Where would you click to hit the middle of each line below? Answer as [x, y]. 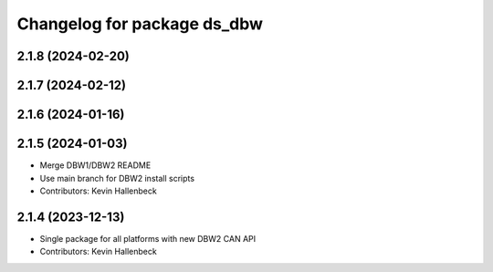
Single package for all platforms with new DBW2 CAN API [147, 238]
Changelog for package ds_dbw [140, 24]
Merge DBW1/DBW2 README [95, 165]
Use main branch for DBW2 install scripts [117, 178]
